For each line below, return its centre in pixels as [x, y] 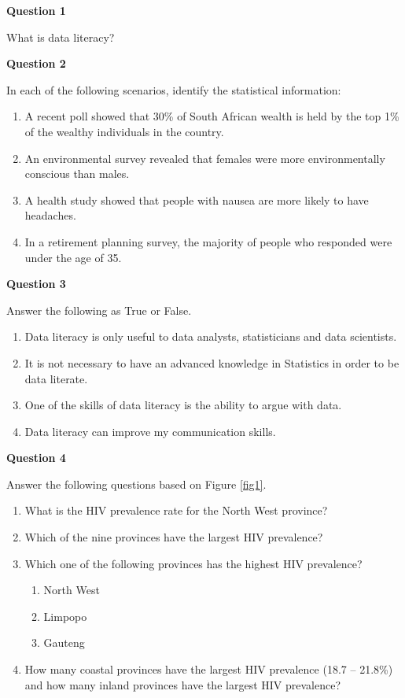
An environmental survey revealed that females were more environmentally [205, 158]
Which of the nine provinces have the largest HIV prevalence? [174, 537]
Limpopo [65, 616]
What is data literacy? [61, 37]
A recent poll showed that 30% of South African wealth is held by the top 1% [212, 116]
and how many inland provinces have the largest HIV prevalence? [182, 684]
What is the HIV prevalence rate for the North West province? [176, 510]
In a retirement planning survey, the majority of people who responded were [208, 241]
